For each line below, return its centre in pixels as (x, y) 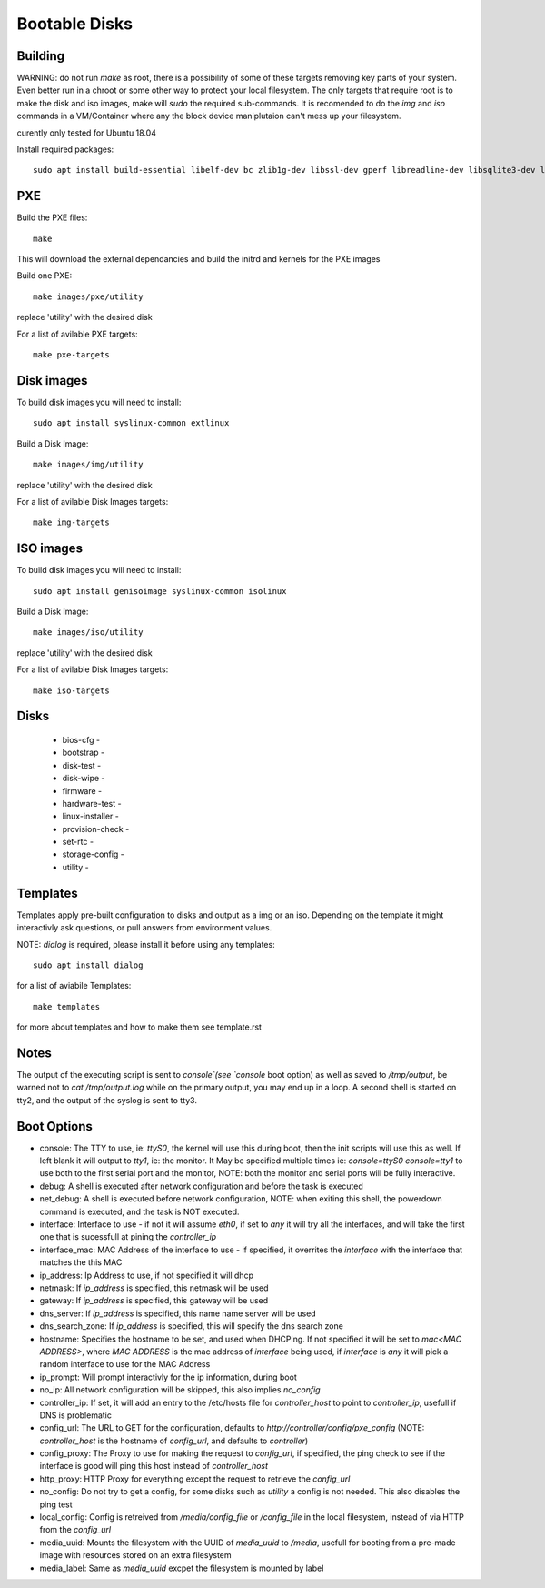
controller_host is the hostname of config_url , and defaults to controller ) (174, 1441)
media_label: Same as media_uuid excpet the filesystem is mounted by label (182, 1568)
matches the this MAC (81, 1262)
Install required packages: (65, 149)
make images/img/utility (88, 465)
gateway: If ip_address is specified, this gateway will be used (154, 1301)
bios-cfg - (81, 739)
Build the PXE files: (52, 217)
